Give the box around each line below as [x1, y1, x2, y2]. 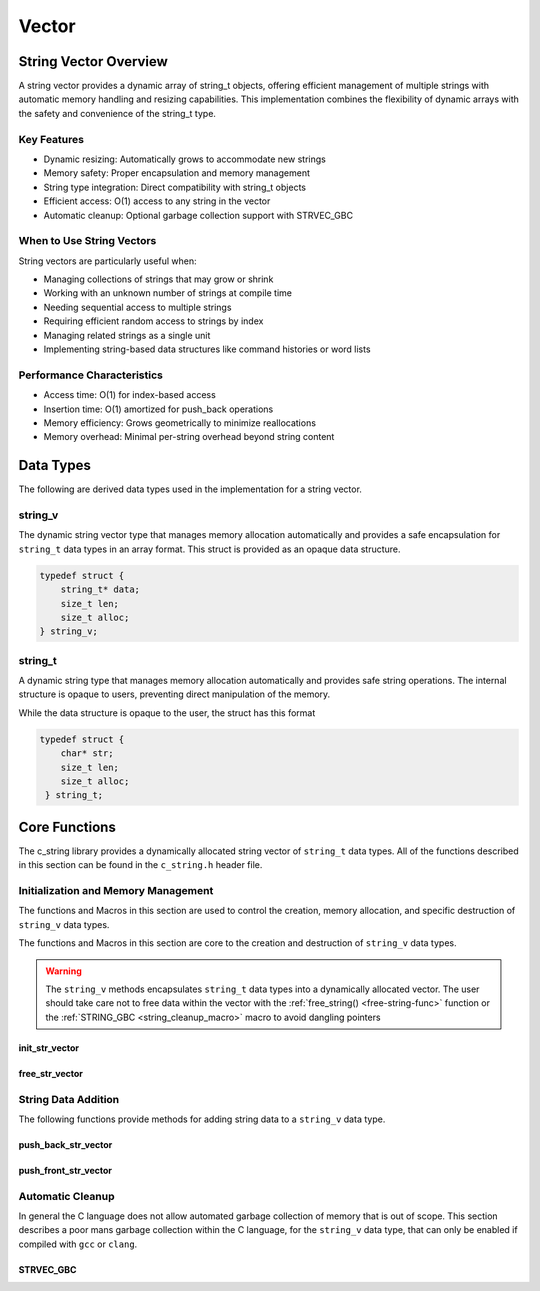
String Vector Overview [18, 53, 169, 70]
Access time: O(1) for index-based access [43, 389, 217, 401]
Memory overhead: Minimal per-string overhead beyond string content [43, 431, 335, 443]
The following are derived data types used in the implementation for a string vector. [18, 483, 362, 495]
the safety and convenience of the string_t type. [18, 107, 217, 119]
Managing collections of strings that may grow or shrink [43, 273, 274, 285]
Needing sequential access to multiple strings [43, 301, 232, 313]
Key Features [18, 132, 85, 146]
